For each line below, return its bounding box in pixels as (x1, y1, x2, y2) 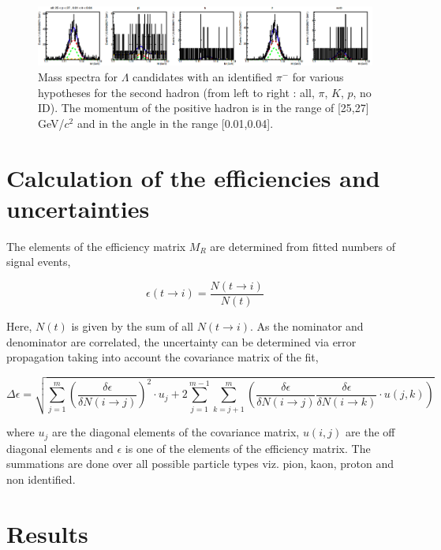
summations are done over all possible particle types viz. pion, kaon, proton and (6, 455, 394, 472)
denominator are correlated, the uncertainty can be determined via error (6, 333, 357, 350)
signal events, (6, 253, 71, 270)
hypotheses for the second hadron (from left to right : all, (38, 84, 315, 100)
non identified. (6, 470, 76, 487)
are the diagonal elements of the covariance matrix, (51, 424, 300, 440)
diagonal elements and (6, 440, 114, 456)
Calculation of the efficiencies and (6, 161, 380, 193)
